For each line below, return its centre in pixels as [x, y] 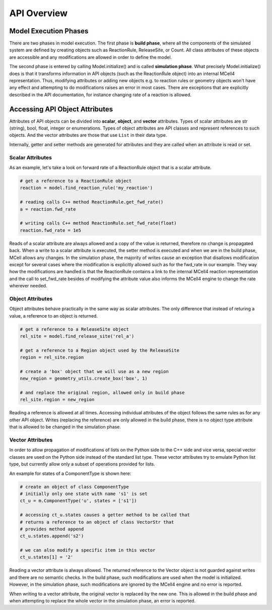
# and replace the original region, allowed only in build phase [102, 393]
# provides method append [52, 529]
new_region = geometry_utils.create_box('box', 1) [84, 379]
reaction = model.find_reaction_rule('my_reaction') [86, 188]
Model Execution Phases [49, 31]
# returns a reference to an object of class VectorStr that [97, 522]
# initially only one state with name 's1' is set [84, 494]
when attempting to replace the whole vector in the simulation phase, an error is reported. [103, 601]
